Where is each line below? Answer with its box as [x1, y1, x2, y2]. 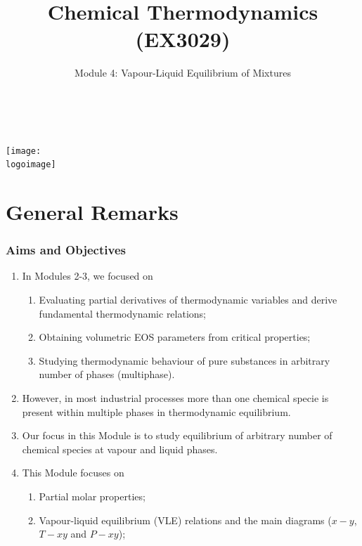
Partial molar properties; [39, 488, 146, 503]
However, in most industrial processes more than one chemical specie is [22, 390, 329, 405]
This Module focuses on [22, 465, 124, 480]
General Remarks [6, 197, 179, 226]
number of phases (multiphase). [39, 367, 175, 382]
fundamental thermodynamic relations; [39, 306, 207, 320]
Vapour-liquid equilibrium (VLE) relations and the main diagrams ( [39, 512, 332, 527]
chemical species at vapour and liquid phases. [22, 441, 218, 456]
